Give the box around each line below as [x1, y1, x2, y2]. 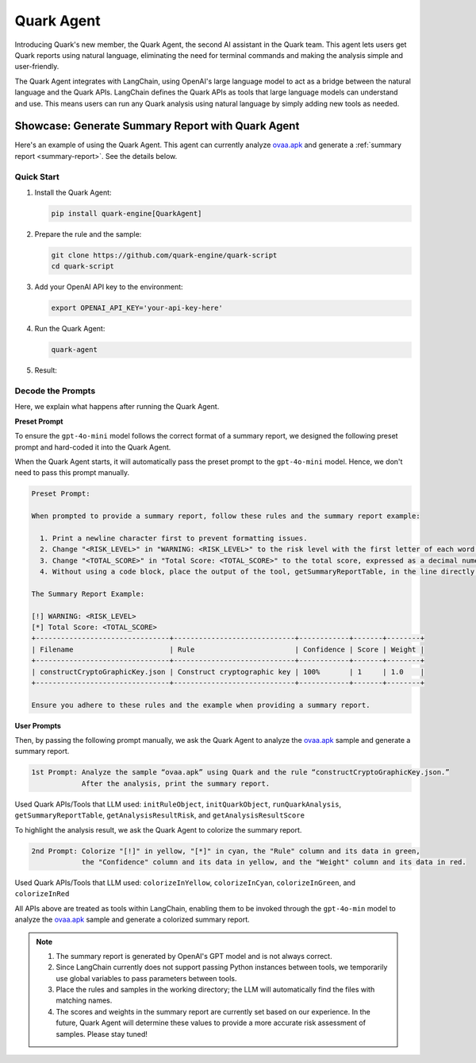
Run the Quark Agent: [34, 324, 106, 334]
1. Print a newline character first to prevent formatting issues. [40, 533, 308, 543]
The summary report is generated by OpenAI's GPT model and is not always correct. [56, 951, 332, 961]
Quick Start [14, 171, 59, 182]
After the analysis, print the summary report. [81, 779, 271, 788]
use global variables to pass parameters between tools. [56, 973, 237, 983]
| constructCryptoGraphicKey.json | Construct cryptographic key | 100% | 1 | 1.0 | [31, 667, 424, 676]
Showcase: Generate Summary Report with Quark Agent [14, 119, 300, 133]
